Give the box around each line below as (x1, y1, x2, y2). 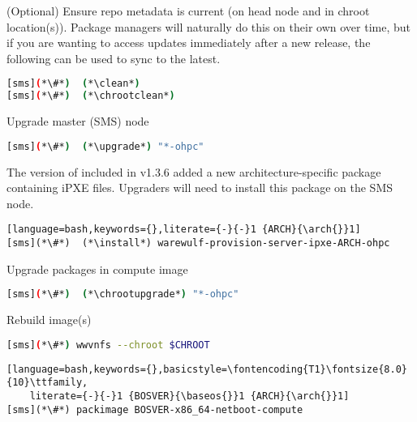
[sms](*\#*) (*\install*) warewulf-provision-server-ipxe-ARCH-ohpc (6, 237, 390, 249)
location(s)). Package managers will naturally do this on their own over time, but (6, 18, 411, 35)
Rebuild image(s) (6, 311, 92, 328)
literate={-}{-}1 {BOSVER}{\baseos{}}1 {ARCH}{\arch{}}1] (29, 390, 350, 402)
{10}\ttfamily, (6, 377, 88, 389)
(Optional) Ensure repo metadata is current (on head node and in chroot (6, 2, 370, 19)
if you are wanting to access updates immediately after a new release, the (6, 34, 371, 51)
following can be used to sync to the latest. (6, 49, 221, 66)
